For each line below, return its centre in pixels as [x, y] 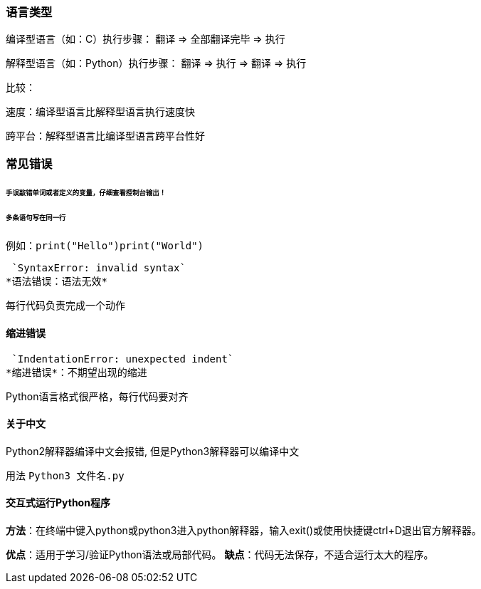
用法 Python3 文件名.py [65, 475]
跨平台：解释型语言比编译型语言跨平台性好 [105, 136]
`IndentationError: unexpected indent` [123, 359]
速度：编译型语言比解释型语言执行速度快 [100, 112]
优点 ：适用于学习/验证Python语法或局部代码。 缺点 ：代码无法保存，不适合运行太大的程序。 [220, 554]
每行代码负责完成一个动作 [65, 306]
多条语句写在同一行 [36, 218]
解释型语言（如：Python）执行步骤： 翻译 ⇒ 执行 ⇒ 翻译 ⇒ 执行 [156, 63]
